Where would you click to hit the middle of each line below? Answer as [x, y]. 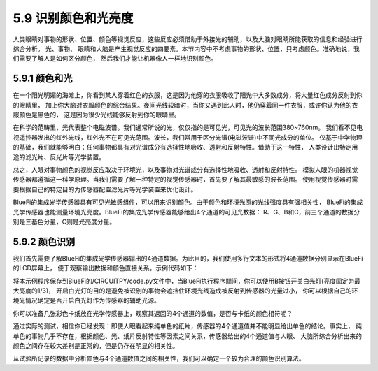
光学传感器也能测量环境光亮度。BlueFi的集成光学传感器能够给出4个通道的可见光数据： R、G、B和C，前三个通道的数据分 [187, 212]
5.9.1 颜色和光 [43, 79]
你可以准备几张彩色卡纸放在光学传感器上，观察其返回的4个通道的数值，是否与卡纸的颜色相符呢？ [153, 313]
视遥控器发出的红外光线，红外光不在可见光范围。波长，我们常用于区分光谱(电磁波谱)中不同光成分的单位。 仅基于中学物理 [188, 137]
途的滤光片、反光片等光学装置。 [59, 157]
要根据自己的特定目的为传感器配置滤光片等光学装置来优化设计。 [105, 189]
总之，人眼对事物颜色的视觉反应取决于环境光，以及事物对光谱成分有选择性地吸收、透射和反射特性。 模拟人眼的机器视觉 [185, 169]
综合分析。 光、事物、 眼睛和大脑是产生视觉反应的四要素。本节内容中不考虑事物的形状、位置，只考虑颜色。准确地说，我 [186, 48]
